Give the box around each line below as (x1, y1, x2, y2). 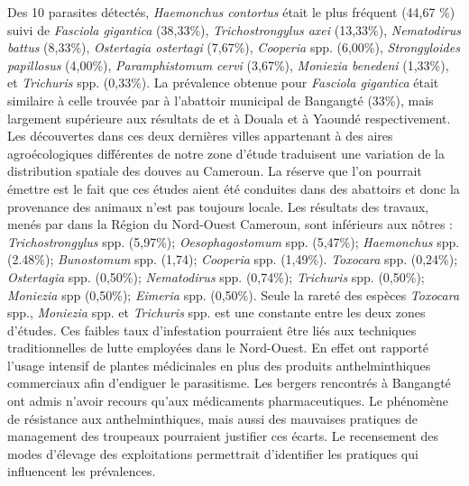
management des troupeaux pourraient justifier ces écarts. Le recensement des (7, 426, 439, 445)
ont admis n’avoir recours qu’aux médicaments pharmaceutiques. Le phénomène (7, 391, 449, 410)
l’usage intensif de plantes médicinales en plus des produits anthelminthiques (7, 355, 431, 374)
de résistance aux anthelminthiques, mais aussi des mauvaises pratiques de (7, 408, 418, 427)
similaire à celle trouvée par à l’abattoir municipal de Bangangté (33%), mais (7, 90, 434, 109)
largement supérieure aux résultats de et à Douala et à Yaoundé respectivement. (7, 108, 451, 127)
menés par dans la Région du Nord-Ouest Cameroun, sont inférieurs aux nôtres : (7, 215, 454, 234)
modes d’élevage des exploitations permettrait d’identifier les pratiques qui (7, 444, 418, 463)
